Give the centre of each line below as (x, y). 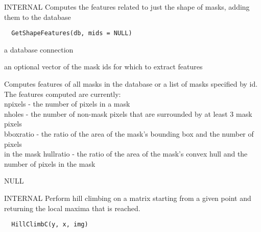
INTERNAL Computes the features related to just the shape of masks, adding (127, 7)
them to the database (38, 17)
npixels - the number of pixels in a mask (67, 104)
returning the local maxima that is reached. (72, 208)
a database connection (39, 49)
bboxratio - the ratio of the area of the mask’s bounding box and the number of (129, 134)
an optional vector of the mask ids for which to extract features (103, 67)
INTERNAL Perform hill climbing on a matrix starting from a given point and (128, 198)
